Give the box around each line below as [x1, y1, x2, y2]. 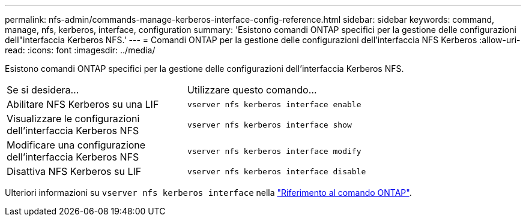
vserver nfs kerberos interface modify [187, 146, 361, 156]
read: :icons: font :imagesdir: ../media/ [5, 45, 156, 55]
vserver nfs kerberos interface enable [187, 99, 361, 109]
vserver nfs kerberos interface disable [187, 166, 366, 176]
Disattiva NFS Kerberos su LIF [7, 165, 142, 177]
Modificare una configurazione [7, 139, 146, 151]
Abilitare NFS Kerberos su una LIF [7, 98, 159, 110]
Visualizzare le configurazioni [7, 113, 140, 125]
